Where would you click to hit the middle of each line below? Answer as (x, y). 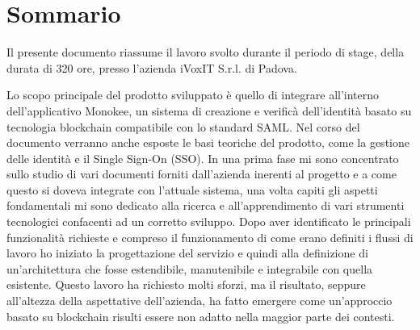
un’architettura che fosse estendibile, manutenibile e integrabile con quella (190, 268)
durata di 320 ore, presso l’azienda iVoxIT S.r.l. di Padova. (152, 67)
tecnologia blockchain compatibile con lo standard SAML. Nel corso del (183, 126)
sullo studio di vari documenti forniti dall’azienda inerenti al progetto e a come (202, 174)
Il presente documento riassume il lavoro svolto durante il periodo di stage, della (206, 52)
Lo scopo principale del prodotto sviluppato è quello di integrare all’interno (193, 95)
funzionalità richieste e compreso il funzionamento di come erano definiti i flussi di (210, 237)
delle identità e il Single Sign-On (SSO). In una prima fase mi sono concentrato (203, 158)
